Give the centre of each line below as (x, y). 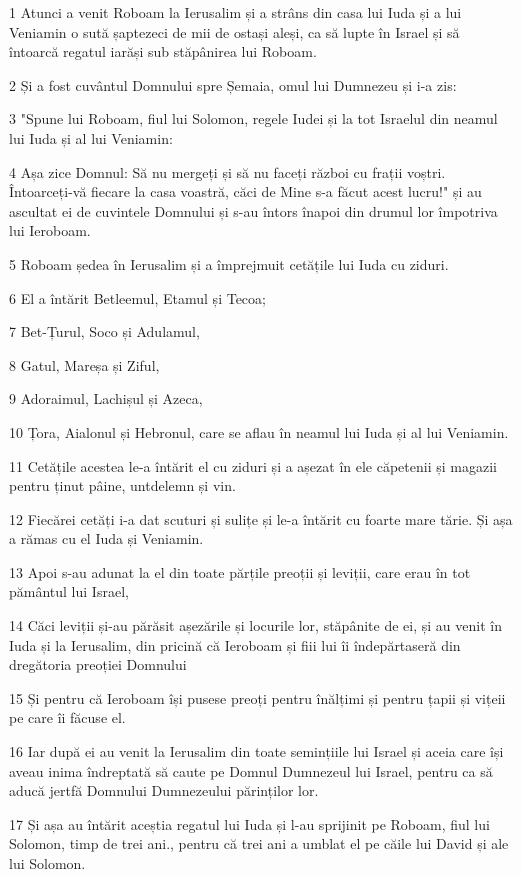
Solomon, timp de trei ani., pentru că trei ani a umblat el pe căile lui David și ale (259, 843)
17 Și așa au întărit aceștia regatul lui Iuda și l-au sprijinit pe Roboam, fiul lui (249, 823)
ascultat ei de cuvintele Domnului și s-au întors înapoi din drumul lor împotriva (253, 210)
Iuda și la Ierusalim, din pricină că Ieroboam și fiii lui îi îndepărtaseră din (235, 644)
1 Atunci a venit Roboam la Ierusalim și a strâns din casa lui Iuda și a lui (235, 12)
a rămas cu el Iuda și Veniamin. (106, 538)
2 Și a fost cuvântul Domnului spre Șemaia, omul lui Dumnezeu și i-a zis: (233, 84)
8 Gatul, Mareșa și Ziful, (84, 364)
